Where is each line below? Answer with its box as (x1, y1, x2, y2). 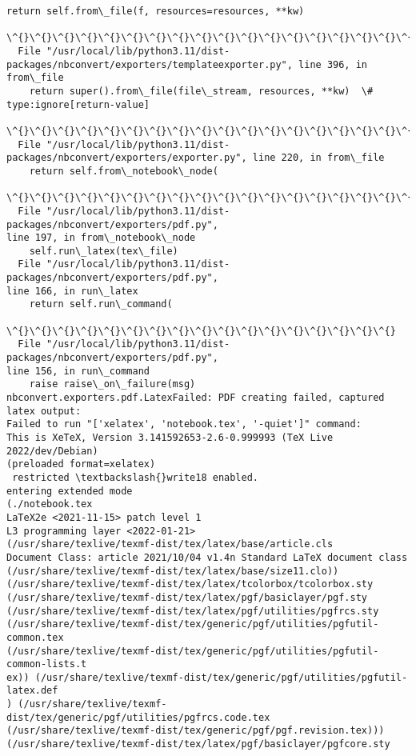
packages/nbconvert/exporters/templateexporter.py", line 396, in (6, 58, 368, 70)
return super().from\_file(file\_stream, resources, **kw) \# (29, 85, 374, 97)
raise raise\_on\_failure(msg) (29, 378, 196, 390)
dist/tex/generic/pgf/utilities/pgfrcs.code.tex (6, 711, 270, 723)
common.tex (6, 631, 64, 643)
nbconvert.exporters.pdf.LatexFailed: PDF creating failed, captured (6, 392, 385, 404)
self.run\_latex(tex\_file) (29, 245, 178, 257)
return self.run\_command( (29, 298, 173, 310)
